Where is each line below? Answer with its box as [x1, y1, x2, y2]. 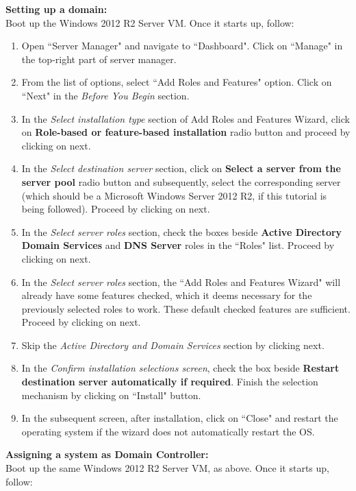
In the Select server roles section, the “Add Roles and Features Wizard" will [21, 274, 341, 289]
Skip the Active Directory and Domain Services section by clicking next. [21, 337, 325, 352]
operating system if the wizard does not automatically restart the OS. [21, 424, 315, 438]
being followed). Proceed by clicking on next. [21, 202, 210, 216]
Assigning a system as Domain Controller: [5, 447, 209, 462]
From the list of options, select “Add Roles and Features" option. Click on [21, 75, 332, 89]
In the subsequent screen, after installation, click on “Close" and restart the [21, 411, 338, 425]
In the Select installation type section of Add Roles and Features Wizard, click [21, 111, 350, 125]
